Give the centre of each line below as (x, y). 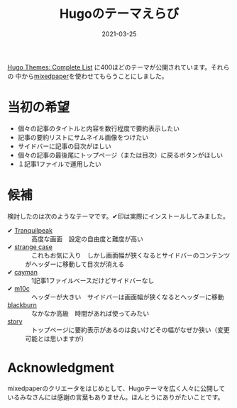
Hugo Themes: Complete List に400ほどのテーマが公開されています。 (109, 67)
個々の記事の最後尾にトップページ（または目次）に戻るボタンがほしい (120, 155)
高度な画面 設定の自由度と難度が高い (87, 238)
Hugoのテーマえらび (119, 14)
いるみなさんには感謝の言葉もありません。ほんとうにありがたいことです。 (116, 397)
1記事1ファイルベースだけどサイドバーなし (93, 280)
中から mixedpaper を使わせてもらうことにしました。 (92, 76)
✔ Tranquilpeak (30, 230)
